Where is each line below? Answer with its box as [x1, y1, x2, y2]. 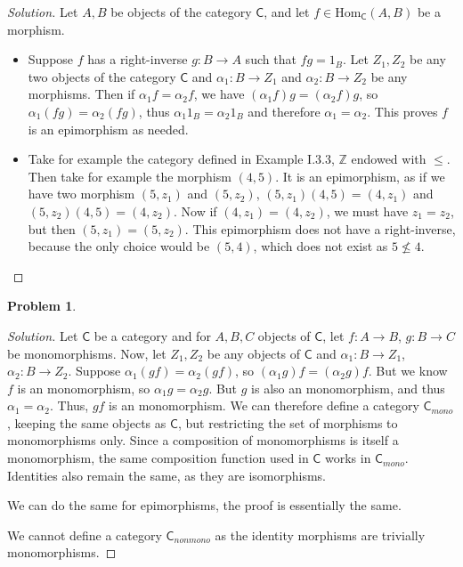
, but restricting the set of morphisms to [177, 413, 398, 432]
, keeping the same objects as [7, 413, 167, 432]
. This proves [367, 101, 438, 120]
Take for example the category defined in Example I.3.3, [28, 150, 335, 168]
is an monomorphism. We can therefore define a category [109, 396, 419, 415]
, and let [264, 3, 310, 20]
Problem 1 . [7, 296, 77, 315]
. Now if [173, 201, 217, 220]
